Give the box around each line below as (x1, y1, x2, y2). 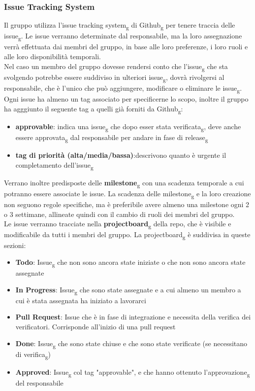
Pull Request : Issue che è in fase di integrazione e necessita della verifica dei (15, 312, 251, 322)
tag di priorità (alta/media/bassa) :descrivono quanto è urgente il (15, 150, 226, 160)
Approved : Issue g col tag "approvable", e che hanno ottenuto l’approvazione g (15, 366, 250, 378)
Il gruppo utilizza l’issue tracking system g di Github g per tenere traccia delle (4, 20, 235, 32)
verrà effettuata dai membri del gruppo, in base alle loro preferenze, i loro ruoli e (4, 41, 248, 52)
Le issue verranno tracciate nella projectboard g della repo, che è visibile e (4, 218, 231, 230)
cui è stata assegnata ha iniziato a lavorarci (15, 295, 146, 305)
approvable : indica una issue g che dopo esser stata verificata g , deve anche (15, 121, 241, 133)
